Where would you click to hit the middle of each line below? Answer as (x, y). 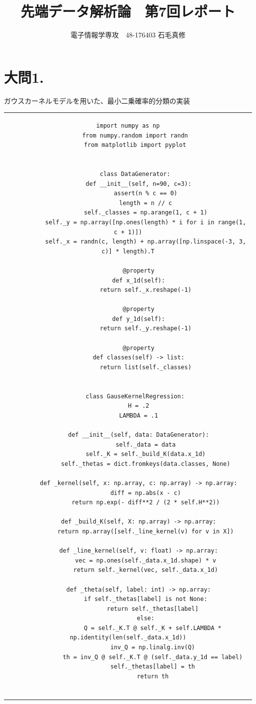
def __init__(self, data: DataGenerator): (139, 435)
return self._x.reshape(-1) (145, 290)
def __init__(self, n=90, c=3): (139, 184)
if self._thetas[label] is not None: (146, 599)
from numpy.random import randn (135, 135)
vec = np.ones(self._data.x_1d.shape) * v (145, 560)
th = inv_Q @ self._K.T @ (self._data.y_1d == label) (153, 657)
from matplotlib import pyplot (135, 145)
